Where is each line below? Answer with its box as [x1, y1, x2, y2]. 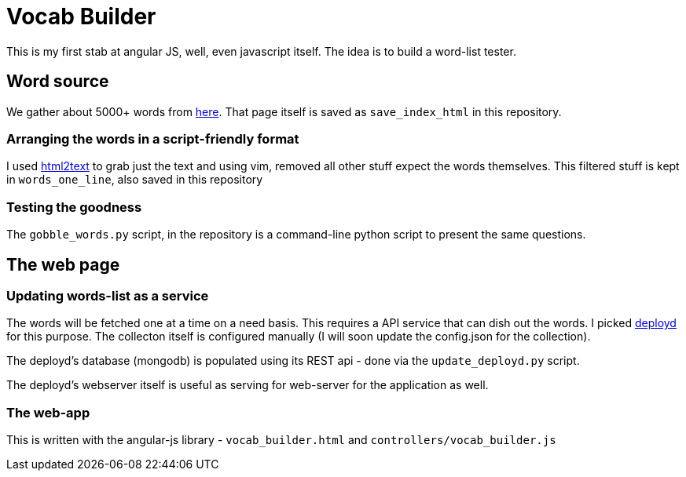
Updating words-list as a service [6, 287, 209, 304]
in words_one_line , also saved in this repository [6, 173, 263, 187]
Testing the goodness [6, 198, 142, 215]
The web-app [6, 404, 90, 421]
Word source [6, 71, 109, 92]
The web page [6, 254, 120, 275]
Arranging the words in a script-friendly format [6, 130, 299, 147]
